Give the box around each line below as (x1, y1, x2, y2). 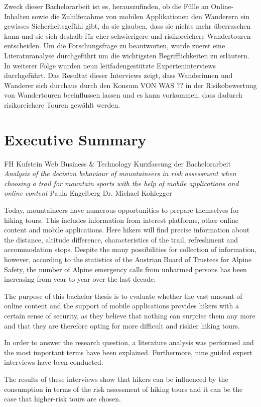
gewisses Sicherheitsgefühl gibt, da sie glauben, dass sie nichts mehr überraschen (4, 21, 251, 31)
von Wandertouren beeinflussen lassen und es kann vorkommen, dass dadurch (4, 90, 242, 100)
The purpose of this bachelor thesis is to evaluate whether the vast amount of (4, 290, 242, 301)
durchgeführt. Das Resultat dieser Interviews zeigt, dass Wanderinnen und (4, 70, 233, 80)
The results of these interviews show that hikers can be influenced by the (4, 373, 228, 384)
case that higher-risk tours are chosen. (4, 393, 121, 404)
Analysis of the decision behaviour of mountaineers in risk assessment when (4, 168, 236, 179)
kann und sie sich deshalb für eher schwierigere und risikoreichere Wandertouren (4, 30, 251, 41)
